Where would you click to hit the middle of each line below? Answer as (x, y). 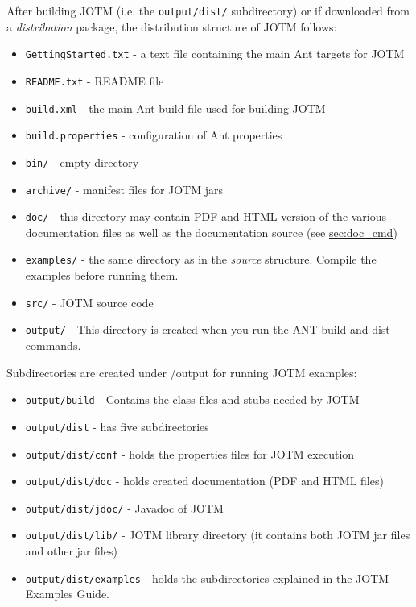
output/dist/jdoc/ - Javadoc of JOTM (124, 507)
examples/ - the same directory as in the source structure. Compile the (201, 259)
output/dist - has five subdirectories (117, 426)
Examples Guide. (68, 594)
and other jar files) (71, 551)
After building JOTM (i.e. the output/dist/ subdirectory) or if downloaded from (208, 10)
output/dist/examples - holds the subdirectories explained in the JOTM (207, 578)
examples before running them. (102, 275)
